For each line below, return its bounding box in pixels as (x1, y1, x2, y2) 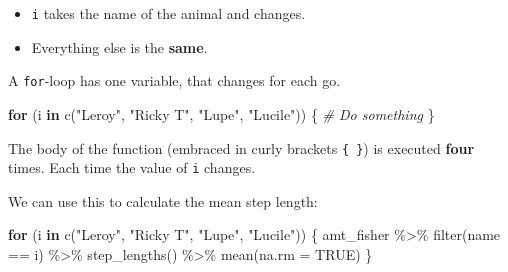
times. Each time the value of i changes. (8, 157, 256, 178)
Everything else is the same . (31, 36, 208, 57)
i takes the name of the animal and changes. (31, 3, 306, 23)
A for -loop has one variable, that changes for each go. (8, 70, 341, 91)
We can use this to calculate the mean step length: (8, 190, 318, 211)
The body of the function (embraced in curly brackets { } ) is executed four (8, 137, 475, 158)
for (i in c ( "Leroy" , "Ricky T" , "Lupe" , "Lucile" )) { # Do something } (8, 103, 435, 124)
